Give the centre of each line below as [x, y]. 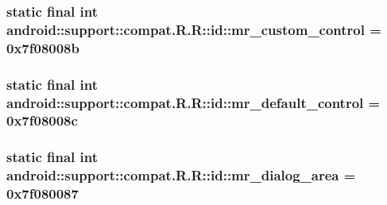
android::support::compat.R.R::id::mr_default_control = [193, 102]
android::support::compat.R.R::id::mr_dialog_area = [181, 175]
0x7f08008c [42, 120]
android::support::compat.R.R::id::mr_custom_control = [194, 29]
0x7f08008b [43, 47]
